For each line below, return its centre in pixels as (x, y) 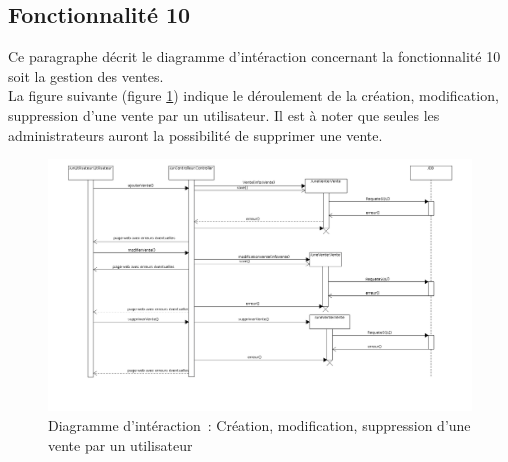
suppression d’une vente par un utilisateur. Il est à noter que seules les (224, 114)
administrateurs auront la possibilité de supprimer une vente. (195, 134)
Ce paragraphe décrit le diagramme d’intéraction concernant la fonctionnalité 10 (254, 56)
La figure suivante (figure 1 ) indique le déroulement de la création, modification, (253, 95)
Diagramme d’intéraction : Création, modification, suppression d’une (259, 424)
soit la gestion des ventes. (86, 75)
